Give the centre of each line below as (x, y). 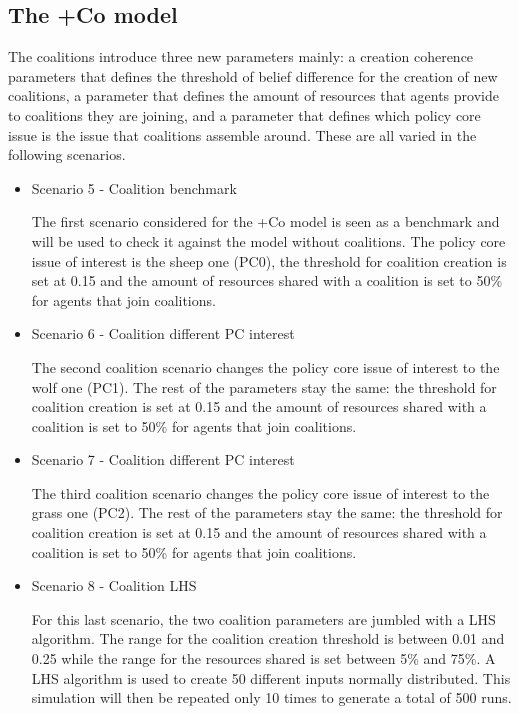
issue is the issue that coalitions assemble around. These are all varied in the (242, 134)
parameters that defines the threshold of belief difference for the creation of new (253, 75)
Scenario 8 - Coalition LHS (114, 585)
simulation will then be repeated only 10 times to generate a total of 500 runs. (271, 697)
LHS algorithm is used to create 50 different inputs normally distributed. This (271, 677)
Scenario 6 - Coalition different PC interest (163, 333)
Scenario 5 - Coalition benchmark (134, 187)
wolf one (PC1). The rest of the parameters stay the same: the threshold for (264, 386)
